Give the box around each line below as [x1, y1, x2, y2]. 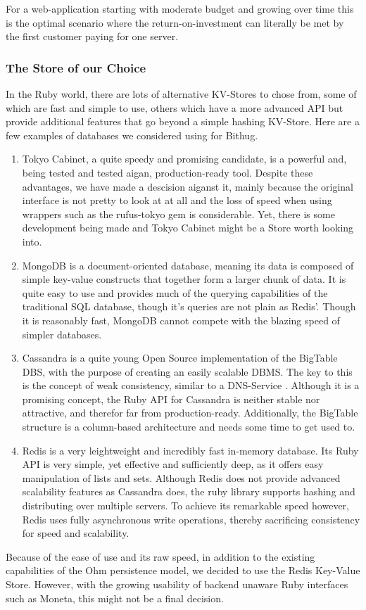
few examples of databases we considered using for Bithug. [6, 127, 258, 142]
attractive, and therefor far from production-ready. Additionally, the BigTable [22, 405, 358, 420]
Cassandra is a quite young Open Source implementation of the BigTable [22, 350, 338, 365]
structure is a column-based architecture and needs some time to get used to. [22, 419, 355, 434]
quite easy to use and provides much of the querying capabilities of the [22, 285, 328, 300]
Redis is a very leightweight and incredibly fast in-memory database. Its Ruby [22, 443, 359, 457]
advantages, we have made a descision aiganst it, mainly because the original [22, 179, 353, 193]
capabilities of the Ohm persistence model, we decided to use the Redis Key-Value [6, 563, 360, 578]
